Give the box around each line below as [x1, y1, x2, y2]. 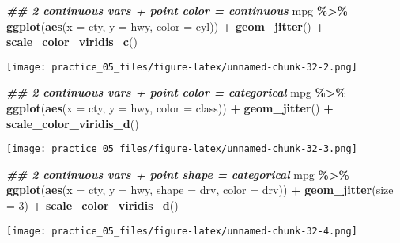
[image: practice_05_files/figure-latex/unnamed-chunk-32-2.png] [6, 61, 357, 73]
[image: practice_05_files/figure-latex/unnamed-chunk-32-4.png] [6, 225, 357, 237]
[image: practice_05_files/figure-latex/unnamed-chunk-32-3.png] [6, 143, 357, 155]
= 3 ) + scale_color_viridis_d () [6, 197, 179, 214]
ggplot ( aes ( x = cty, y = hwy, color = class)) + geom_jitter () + [6, 100, 334, 116]
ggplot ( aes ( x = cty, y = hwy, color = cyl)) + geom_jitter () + [6, 17, 326, 34]
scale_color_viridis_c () [6, 33, 138, 50]
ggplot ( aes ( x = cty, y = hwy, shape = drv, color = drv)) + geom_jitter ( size [6, 181, 394, 198]
